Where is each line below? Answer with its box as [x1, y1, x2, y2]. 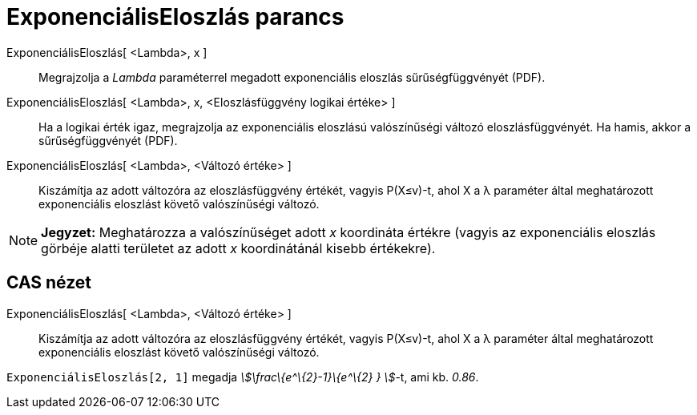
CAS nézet [6, 272, 92, 293]
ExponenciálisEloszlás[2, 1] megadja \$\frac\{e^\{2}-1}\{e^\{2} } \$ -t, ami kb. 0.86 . [6, 369, 479, 384]
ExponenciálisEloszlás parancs [6, 3, 344, 30]
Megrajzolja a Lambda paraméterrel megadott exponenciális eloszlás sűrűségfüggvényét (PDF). [38, 70, 546, 84]
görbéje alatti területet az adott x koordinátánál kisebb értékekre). [41, 240, 436, 256]
